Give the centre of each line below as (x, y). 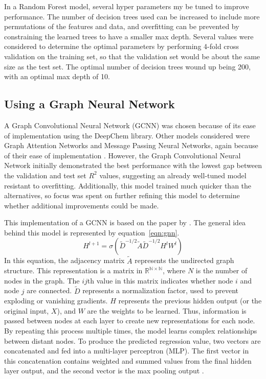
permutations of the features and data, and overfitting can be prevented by (122, 26)
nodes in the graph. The (42, 280)
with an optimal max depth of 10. (57, 76)
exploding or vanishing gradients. (56, 301)
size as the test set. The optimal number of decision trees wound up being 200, (127, 66)
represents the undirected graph (184, 260)
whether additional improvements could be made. (82, 205)
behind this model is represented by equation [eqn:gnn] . (92, 232)
